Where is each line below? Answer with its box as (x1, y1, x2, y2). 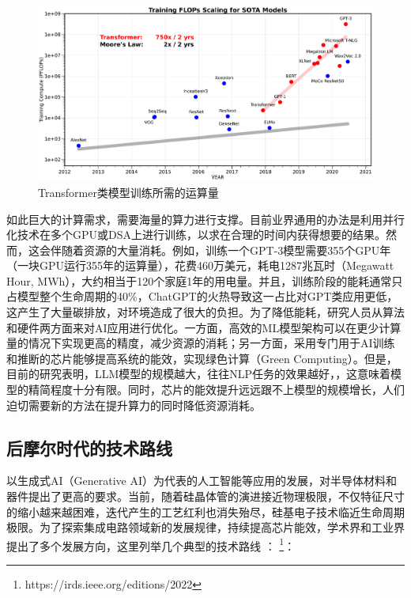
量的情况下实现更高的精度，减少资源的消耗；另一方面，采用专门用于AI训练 (6, 335, 395, 351)
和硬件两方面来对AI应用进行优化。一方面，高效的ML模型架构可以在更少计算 (6, 319, 402, 335)
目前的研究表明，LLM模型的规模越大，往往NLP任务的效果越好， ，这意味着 (6, 365, 391, 382)
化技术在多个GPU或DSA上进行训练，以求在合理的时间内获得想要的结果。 (6, 226, 386, 243)
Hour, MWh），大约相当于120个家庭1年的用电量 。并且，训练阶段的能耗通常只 (6, 272, 403, 289)
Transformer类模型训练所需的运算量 (38, 184, 219, 200)
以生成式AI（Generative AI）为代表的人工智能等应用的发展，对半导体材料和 (6, 472, 398, 489)
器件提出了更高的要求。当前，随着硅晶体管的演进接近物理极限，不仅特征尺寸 (6, 488, 405, 505)
